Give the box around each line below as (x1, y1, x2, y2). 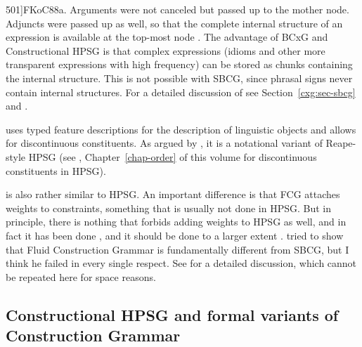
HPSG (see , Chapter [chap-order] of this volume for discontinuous (28, 149, 317, 164)
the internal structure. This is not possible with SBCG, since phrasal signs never (6, 70, 353, 85)
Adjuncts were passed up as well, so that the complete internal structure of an (6, 15, 343, 30)
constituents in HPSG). (6, 163, 106, 178)
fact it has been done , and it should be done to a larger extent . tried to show (6, 228, 344, 242)
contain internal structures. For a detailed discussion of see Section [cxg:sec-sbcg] (6, 84, 356, 99)
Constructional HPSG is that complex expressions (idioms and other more (6, 43, 325, 58)
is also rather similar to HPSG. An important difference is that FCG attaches (6, 187, 340, 202)
